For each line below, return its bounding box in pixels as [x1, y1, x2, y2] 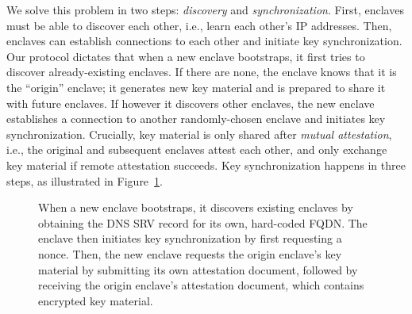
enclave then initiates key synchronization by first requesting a [38, 230, 342, 247]
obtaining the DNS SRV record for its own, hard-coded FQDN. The [38, 214, 368, 231]
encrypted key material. [38, 292, 153, 308]
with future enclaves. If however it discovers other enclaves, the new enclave [6, 94, 375, 111]
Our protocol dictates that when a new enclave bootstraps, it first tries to [6, 48, 365, 64]
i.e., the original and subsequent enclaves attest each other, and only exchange [6, 141, 387, 158]
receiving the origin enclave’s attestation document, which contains [38, 277, 364, 293]
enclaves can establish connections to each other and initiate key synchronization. [6, 33, 402, 49]
